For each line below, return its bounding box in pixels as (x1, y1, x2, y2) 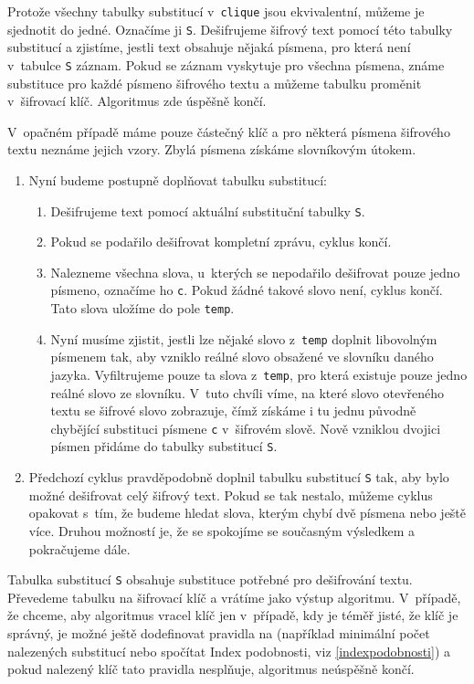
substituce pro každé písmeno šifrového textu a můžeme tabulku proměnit (7, 73, 422, 92)
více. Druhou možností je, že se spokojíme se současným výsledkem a (28, 521, 416, 540)
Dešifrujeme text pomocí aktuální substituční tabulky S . (50, 201, 365, 220)
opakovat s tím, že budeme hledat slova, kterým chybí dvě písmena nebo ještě (28, 503, 467, 522)
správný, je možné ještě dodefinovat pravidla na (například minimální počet (7, 623, 430, 642)
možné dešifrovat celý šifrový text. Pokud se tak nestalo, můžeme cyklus (28, 485, 433, 504)
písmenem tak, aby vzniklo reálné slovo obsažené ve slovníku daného (50, 347, 434, 366)
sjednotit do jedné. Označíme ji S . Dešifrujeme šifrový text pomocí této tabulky (7, 19, 453, 38)
